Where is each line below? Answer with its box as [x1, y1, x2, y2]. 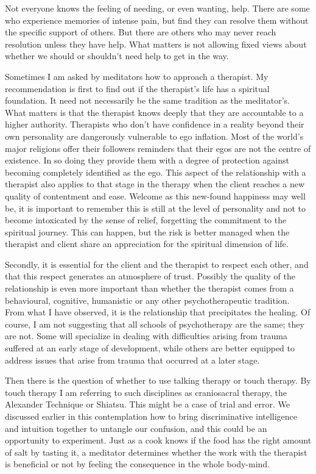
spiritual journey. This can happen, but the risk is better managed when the [5, 225, 290, 238]
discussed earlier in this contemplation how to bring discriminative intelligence [5, 410, 298, 422]
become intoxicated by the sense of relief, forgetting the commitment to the [5, 214, 287, 226]
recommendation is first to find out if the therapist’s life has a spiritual [5, 82, 270, 95]
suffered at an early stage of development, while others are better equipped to [5, 342, 295, 354]
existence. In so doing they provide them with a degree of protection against [5, 154, 289, 167]
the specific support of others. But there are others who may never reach [5, 26, 276, 38]
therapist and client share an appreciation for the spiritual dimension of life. [5, 237, 289, 250]
